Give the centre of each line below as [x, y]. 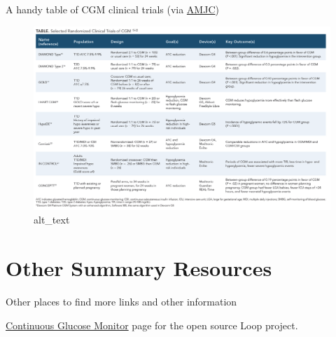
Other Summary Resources [139, 268]
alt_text [52, 220]
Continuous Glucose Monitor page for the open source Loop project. [152, 325]
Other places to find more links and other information [121, 301]
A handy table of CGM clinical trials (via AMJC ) [112, 9]
